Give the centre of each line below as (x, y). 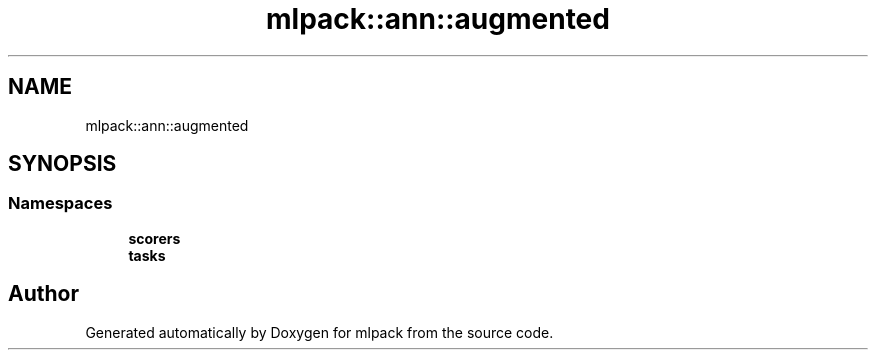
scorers (154, 238)
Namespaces (60, 203)
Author (43, 294)
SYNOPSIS (62, 164)
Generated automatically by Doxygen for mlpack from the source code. (319, 332)
